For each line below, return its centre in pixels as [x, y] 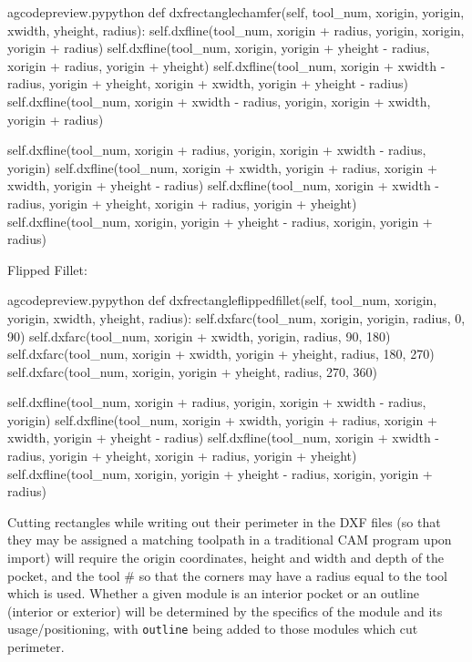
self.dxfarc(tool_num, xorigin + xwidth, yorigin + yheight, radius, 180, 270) [221, 354]
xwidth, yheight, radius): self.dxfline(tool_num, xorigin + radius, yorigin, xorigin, [236, 30]
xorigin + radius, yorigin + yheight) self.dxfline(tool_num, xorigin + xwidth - [226, 65]
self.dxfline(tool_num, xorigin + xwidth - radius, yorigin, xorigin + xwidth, [219, 101]
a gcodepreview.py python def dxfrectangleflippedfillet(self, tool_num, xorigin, [222, 300]
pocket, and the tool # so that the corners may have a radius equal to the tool [227, 575]
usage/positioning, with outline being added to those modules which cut [213, 629]
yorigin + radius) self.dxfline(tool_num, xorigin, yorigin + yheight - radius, [219, 48]
